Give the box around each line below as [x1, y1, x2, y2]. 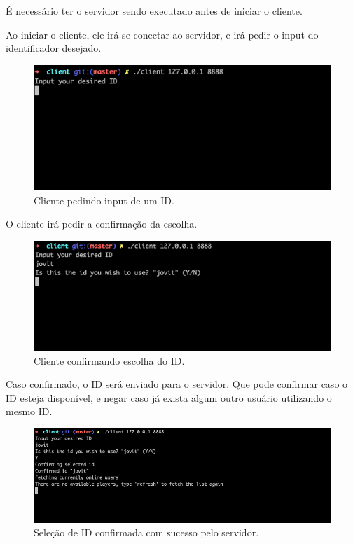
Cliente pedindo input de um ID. [34, 193, 174, 207]
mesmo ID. [6, 404, 53, 419]
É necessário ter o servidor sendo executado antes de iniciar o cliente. [6, 4, 303, 18]
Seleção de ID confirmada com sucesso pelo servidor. [34, 525, 259, 540]
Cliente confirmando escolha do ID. [34, 353, 185, 368]
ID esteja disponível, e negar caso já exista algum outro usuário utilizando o [6, 390, 332, 405]
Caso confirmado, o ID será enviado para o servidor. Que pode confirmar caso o [6, 377, 348, 391]
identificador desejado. [6, 41, 102, 55]
